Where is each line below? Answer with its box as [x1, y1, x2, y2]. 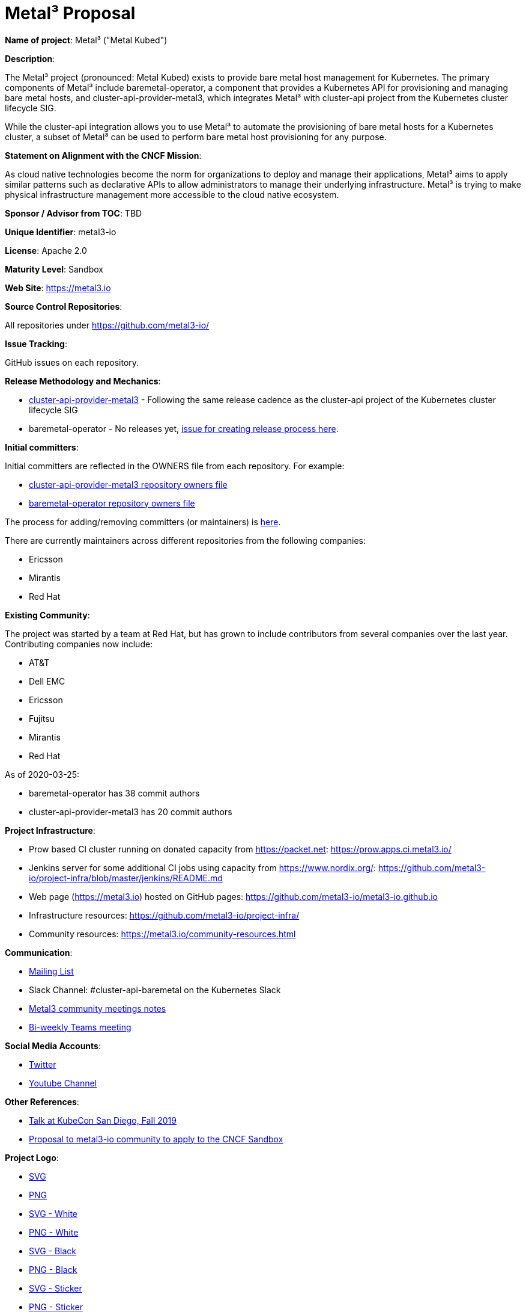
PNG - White [29, 1227, 79, 1237]
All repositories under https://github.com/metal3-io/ [5, 319, 210, 330]
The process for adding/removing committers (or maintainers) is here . [5, 516, 281, 527]
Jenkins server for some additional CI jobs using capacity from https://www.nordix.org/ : [29, 862, 376, 873]
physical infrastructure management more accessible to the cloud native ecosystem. [5, 189, 339, 200]
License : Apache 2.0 [5, 245, 87, 256]
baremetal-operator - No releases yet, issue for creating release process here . [29, 423, 339, 434]
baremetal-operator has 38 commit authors [29, 787, 200, 798]
